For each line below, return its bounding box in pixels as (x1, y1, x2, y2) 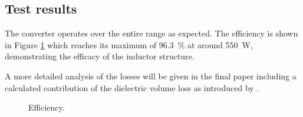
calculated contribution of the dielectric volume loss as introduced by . (5, 81, 259, 93)
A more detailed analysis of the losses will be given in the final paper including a (5, 69, 297, 82)
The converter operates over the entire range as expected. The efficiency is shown (5, 27, 298, 39)
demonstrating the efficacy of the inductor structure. (5, 50, 195, 62)
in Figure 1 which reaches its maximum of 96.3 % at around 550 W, (5, 38, 253, 51)
